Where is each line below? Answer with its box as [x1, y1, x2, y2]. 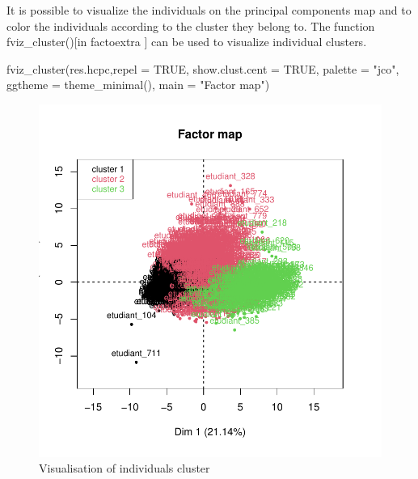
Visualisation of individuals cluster [39, 460, 210, 477]
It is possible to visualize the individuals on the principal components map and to [6, 2, 412, 18]
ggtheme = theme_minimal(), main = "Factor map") [6, 76, 270, 93]
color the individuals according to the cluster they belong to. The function [6, 17, 375, 34]
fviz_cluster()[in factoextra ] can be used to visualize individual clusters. [6, 33, 367, 50]
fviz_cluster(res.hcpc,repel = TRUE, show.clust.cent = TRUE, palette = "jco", [6, 60, 399, 77]
